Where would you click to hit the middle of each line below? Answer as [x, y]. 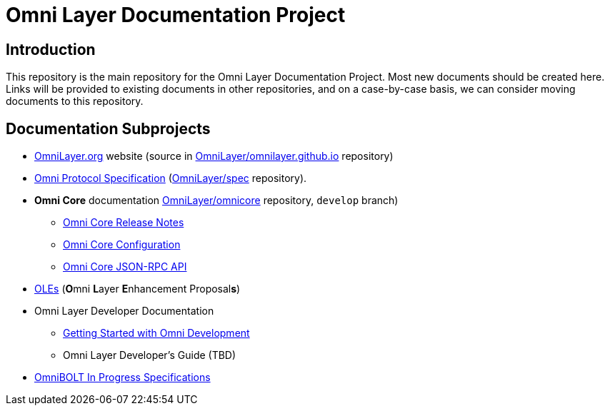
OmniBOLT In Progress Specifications [122, 377]
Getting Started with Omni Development [156, 333]
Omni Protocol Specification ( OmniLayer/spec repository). [171, 178]
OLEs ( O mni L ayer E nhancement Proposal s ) [137, 289]
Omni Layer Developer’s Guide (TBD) [150, 355]
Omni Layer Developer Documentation [124, 311]
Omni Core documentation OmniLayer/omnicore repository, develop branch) [216, 201]
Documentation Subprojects [108, 128]
